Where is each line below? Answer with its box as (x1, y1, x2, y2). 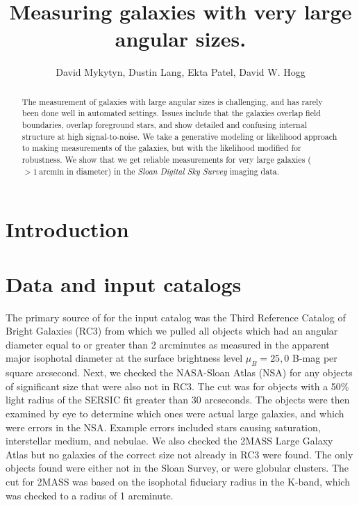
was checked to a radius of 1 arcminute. (6, 488, 174, 502)
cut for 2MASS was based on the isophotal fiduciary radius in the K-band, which (6, 474, 350, 488)
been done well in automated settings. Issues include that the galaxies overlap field (22, 107, 321, 119)
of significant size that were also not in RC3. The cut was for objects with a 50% (6, 378, 349, 393)
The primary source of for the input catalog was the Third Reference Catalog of (6, 310, 346, 324)
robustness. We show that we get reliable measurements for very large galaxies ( (22, 153, 311, 165)
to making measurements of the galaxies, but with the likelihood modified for (22, 142, 301, 154)
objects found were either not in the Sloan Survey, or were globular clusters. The (6, 460, 349, 475)
